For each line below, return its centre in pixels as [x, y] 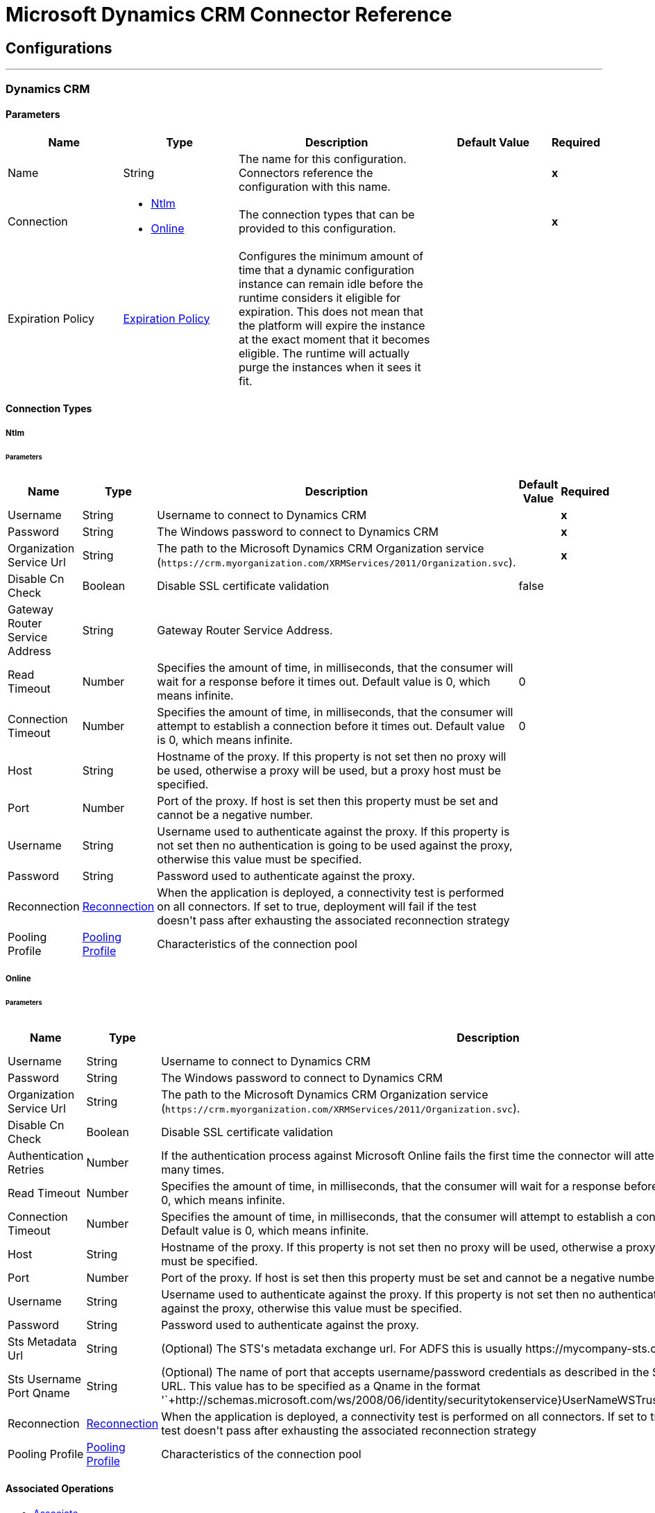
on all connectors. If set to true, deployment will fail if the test [317, 907]
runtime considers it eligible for [320, 297]
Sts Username [45, 1379]
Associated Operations [60, 1489]
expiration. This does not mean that [331, 311]
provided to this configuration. [317, 228]
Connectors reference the [306, 172]
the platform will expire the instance [332, 325]
